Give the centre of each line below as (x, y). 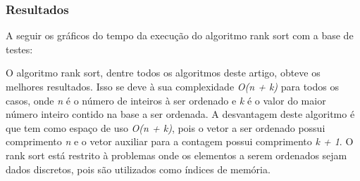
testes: (19, 49)
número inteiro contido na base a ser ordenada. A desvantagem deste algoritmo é (180, 114)
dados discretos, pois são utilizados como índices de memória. (138, 169)
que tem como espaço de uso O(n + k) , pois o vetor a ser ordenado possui (166, 127)
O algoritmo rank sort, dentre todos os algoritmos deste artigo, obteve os (163, 73)
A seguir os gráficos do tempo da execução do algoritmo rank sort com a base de (180, 35)
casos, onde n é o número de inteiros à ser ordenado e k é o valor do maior (166, 100)
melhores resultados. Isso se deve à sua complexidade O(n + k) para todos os (172, 86)
